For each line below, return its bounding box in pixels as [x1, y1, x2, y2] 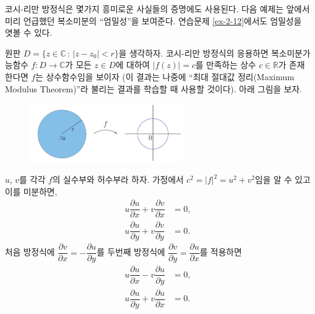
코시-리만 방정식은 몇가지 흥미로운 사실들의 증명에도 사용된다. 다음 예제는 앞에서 [5, 2, 310, 15]
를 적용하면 [199, 245, 242, 258]
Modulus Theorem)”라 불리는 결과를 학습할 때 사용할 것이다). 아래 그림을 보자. [5, 82, 302, 95]
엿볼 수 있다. [5, 26, 52, 39]
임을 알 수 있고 [255, 173, 311, 186]
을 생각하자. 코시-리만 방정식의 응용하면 [119, 46, 269, 59]
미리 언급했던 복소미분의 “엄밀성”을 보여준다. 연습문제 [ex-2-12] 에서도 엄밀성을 [5, 14, 302, 27]
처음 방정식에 [5, 245, 55, 258]
